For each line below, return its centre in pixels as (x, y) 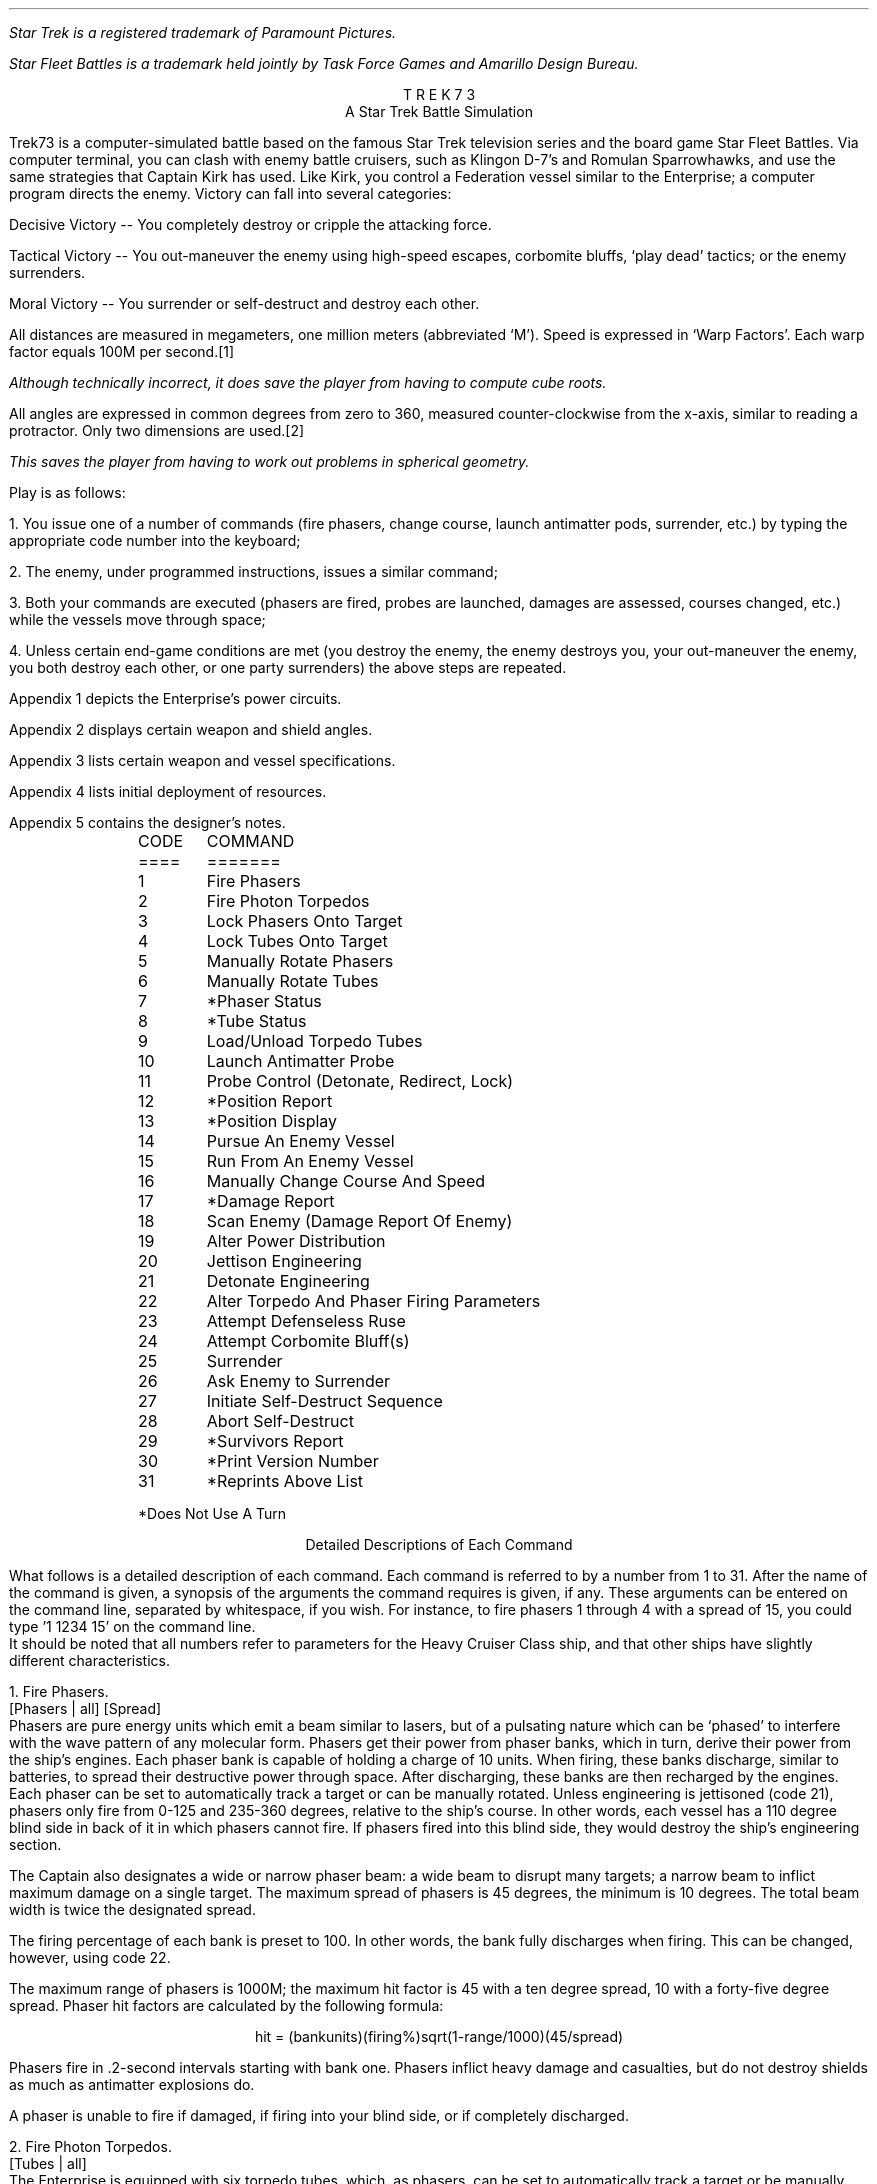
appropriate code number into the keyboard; (155, 540)
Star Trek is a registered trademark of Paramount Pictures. (203, 32)
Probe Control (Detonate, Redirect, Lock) (360, 1081)
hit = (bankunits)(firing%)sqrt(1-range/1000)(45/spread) (439, 2036)
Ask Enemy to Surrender (298, 1381)
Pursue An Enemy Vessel (300, 1141)
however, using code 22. (90, 1957)
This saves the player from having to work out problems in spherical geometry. (269, 461)
